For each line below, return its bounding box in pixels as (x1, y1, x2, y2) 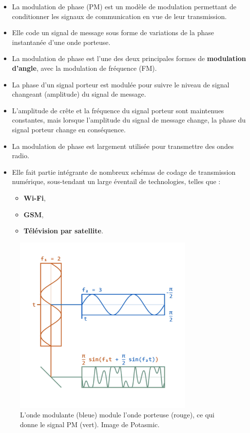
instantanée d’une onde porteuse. (12, 37, 111, 47)
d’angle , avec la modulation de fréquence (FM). (12, 62, 157, 73)
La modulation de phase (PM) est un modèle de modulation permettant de (12, 1, 237, 11)
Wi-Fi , (23, 192, 46, 203)
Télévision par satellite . (23, 226, 103, 236)
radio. (12, 150, 29, 161)
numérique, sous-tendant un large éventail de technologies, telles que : (12, 176, 221, 186)
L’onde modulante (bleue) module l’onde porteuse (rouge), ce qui (20, 410, 214, 420)
